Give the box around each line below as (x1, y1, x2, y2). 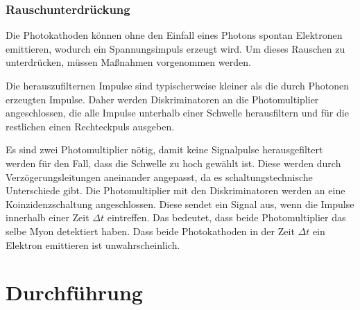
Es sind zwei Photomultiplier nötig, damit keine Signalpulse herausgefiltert (6, 142, 323, 157)
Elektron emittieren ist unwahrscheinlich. (6, 237, 180, 252)
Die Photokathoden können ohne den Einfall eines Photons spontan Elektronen (6, 28, 343, 42)
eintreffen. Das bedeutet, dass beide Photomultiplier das (107, 210, 346, 225)
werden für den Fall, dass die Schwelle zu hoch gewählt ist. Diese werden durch (6, 155, 341, 170)
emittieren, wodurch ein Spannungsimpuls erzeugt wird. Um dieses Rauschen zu (6, 41, 345, 55)
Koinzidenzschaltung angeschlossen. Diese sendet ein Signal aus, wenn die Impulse (6, 196, 354, 211)
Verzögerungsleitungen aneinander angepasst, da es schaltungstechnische (6, 169, 313, 184)
